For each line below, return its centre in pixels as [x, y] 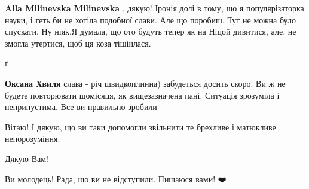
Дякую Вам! [27, 158]
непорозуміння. [33, 138]
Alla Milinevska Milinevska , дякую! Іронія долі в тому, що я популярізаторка [154, 8]
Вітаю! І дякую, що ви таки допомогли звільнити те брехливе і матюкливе [140, 126]
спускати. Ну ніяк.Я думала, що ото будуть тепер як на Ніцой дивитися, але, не [151, 31]
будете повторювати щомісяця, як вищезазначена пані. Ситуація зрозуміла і [142, 95]
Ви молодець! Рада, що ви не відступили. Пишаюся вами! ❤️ [116, 179]
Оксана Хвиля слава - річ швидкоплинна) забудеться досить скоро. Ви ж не [145, 83]
